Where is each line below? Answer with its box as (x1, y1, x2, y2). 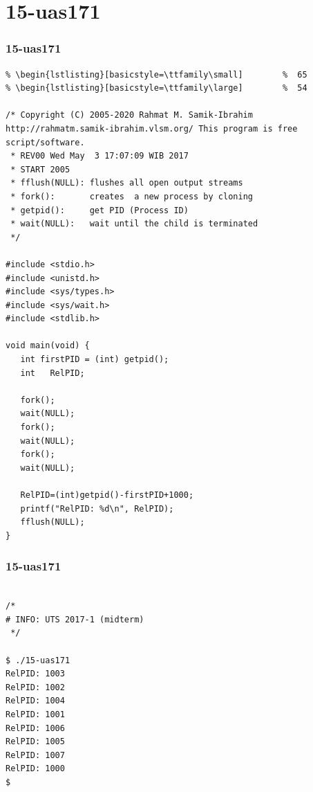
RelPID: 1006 (6, 723, 65, 733)
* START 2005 (10, 164, 70, 174)
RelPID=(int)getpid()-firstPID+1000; (20, 490, 194, 500)
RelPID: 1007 (6, 750, 65, 760)
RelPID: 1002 (6, 682, 65, 692)
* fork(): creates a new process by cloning (10, 191, 253, 201)
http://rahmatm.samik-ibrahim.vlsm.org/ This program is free (6, 123, 298, 134)
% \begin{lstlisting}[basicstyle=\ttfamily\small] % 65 (6, 69, 307, 80)
